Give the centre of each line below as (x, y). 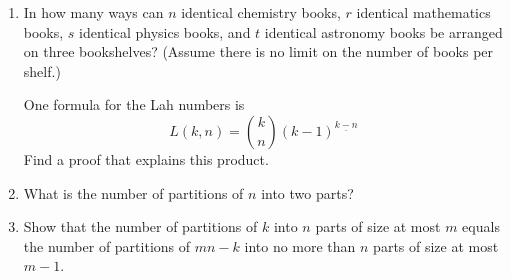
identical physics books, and (165, 31)
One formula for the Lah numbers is (134, 104)
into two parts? (307, 192)
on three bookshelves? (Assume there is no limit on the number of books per (258, 51)
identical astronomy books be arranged (383, 31)
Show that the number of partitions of (140, 226)
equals (481, 226)
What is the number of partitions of (133, 192)
